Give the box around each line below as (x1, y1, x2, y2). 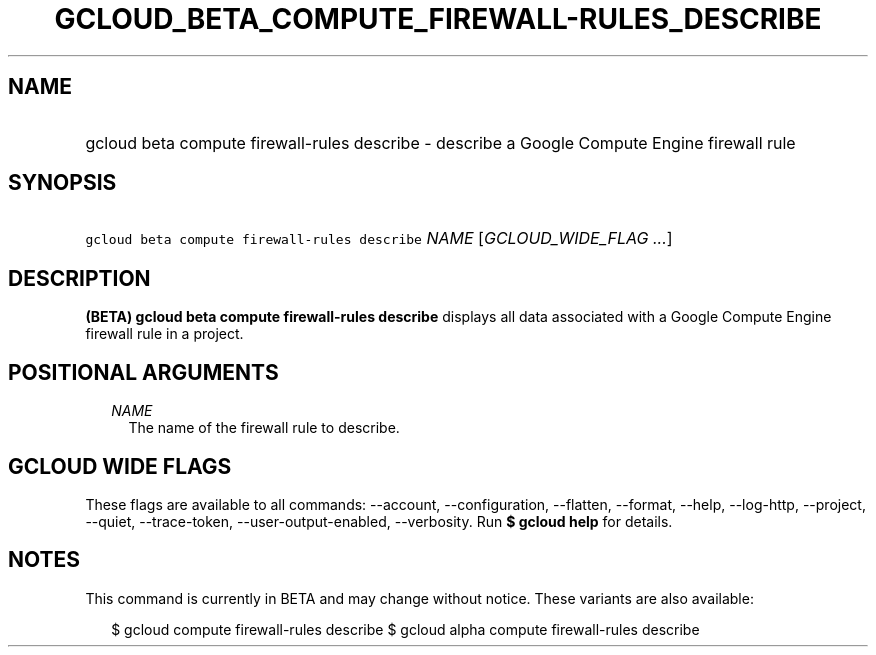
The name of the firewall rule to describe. (128, 419, 400, 437)
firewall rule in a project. (85, 325, 244, 343)
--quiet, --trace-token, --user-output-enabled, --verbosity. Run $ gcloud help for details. (85, 512, 673, 530)
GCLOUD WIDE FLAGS (8, 453, 232, 479)
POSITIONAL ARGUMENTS (8, 359, 279, 385)
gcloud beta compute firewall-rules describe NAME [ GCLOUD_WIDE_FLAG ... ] (85, 228, 673, 249)
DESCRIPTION (8, 265, 151, 291)
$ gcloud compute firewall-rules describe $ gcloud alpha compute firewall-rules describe (111, 620, 700, 638)
